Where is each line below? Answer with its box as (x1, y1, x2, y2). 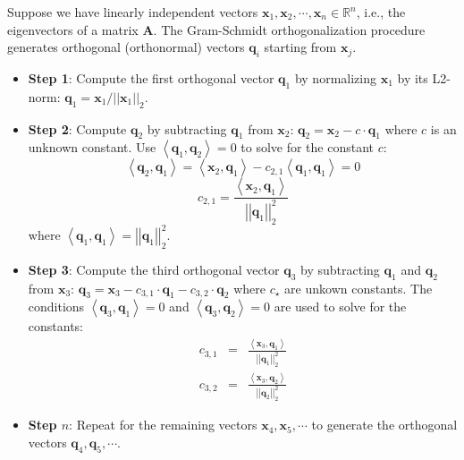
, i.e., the (356, 3, 406, 21)
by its (397, 68, 428, 87)
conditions (28, 297, 85, 316)
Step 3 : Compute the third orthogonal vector (28, 260, 280, 278)
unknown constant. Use (28, 138, 156, 157)
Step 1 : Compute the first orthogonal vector (28, 68, 274, 87)
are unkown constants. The (284, 278, 433, 297)
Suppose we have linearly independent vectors (7, 3, 258, 21)
